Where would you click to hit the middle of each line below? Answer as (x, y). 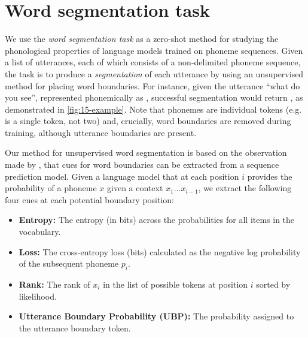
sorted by (273, 284)
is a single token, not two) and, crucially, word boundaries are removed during (148, 121)
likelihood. (38, 296)
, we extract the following (245, 188)
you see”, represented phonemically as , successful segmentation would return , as (154, 97)
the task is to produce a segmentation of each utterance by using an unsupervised (154, 73)
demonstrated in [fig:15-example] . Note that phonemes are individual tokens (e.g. (153, 109)
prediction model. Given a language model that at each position (122, 176)
